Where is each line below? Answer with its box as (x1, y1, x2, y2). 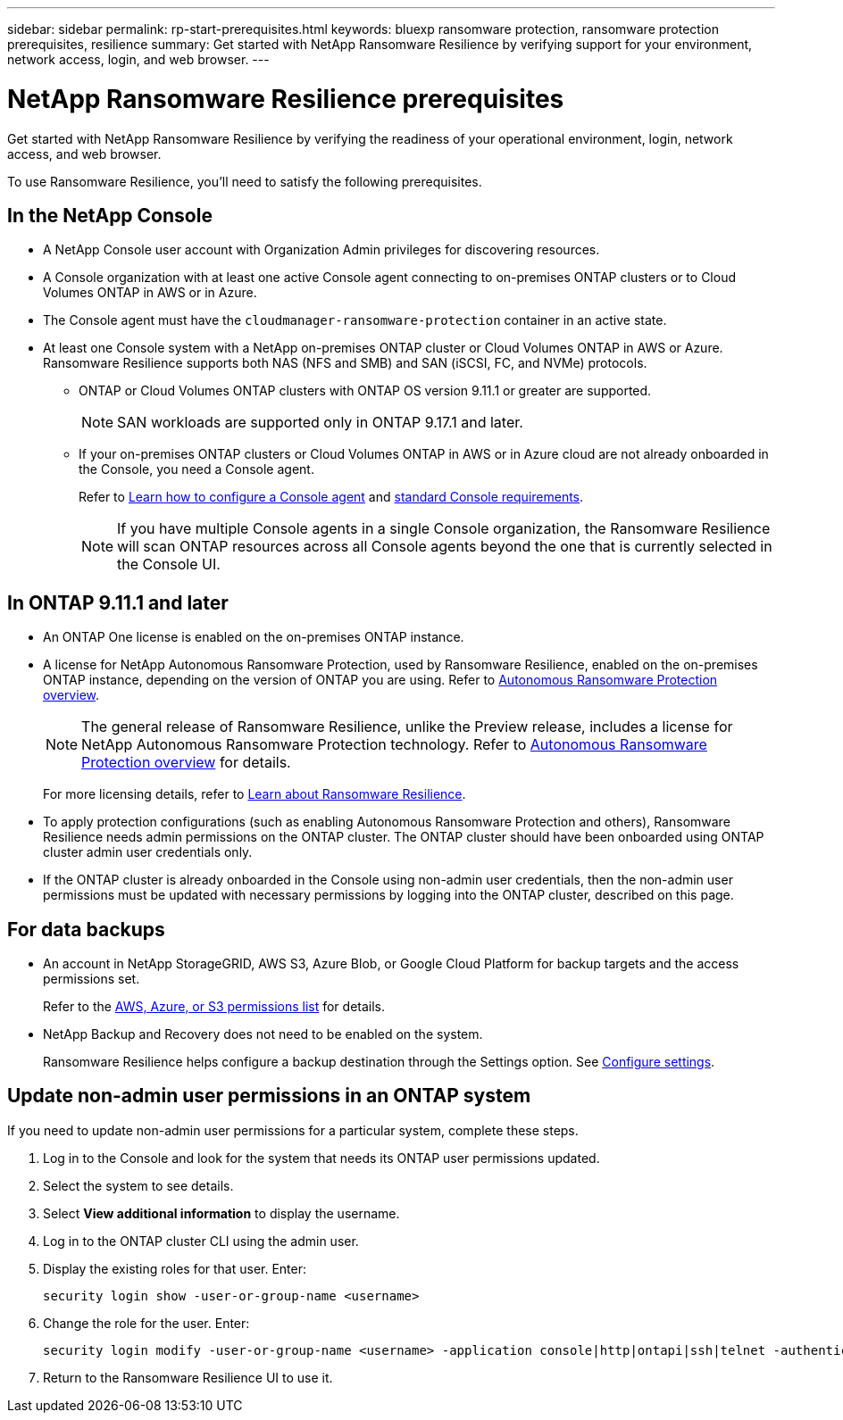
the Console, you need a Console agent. (79, 461, 314, 477)
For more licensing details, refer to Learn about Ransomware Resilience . (43, 786, 466, 802)
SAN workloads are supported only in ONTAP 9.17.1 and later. (117, 413, 523, 432)
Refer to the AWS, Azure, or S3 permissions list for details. (43, 999, 386, 1015)
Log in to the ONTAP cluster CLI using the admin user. (43, 1233, 359, 1249)
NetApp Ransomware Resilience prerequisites (7, 83, 564, 114)
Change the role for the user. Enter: (43, 1315, 250, 1331)
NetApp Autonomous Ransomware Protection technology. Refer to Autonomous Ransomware (81, 735, 707, 754)
